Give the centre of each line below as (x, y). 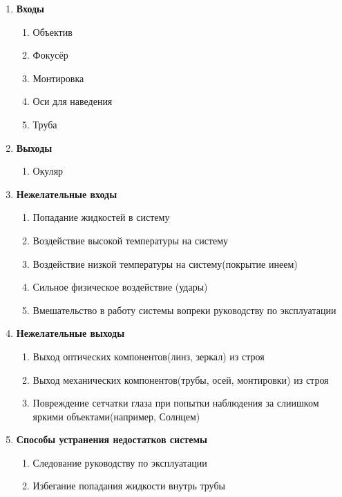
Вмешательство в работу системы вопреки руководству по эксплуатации (184, 310)
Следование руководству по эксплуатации (120, 462)
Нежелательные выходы (70, 333)
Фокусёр (50, 55)
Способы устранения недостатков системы (112, 439)
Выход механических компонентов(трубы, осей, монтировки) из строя (181, 379)
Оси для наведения (73, 101)
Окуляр (48, 171)
